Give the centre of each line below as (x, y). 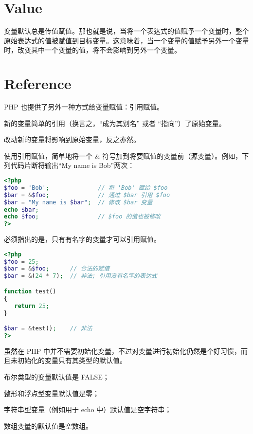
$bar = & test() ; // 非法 (48, 329)
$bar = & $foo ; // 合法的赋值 (57, 269)
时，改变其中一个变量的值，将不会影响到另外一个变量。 (92, 50)
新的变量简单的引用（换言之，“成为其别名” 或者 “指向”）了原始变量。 (115, 123)
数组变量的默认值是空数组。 (48, 425)
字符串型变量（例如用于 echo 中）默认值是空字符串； (88, 409)
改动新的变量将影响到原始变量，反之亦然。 (72, 139)
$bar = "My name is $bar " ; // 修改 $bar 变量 (78, 202)
